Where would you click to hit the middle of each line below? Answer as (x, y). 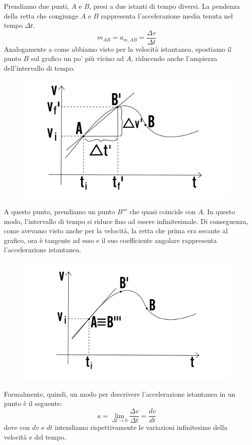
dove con (17, 427)
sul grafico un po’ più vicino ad (78, 58)
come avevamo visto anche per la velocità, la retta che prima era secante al (116, 231)
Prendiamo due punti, (37, 6)
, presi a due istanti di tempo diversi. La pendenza (165, 6)
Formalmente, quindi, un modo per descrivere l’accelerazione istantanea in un (120, 394)
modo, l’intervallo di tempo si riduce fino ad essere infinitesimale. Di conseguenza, (126, 221)
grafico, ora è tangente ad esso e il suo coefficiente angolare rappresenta (110, 240)
